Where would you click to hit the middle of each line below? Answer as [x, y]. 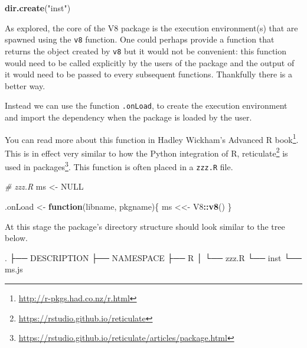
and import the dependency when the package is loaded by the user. [128, 117]
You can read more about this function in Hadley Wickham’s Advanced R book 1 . [152, 138]
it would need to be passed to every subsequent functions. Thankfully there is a [149, 74]
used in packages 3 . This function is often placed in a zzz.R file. [119, 166]
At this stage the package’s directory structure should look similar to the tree [145, 226]
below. [16, 238]
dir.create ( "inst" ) [38, 8]
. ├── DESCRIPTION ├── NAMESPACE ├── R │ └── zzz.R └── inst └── [153, 257]
